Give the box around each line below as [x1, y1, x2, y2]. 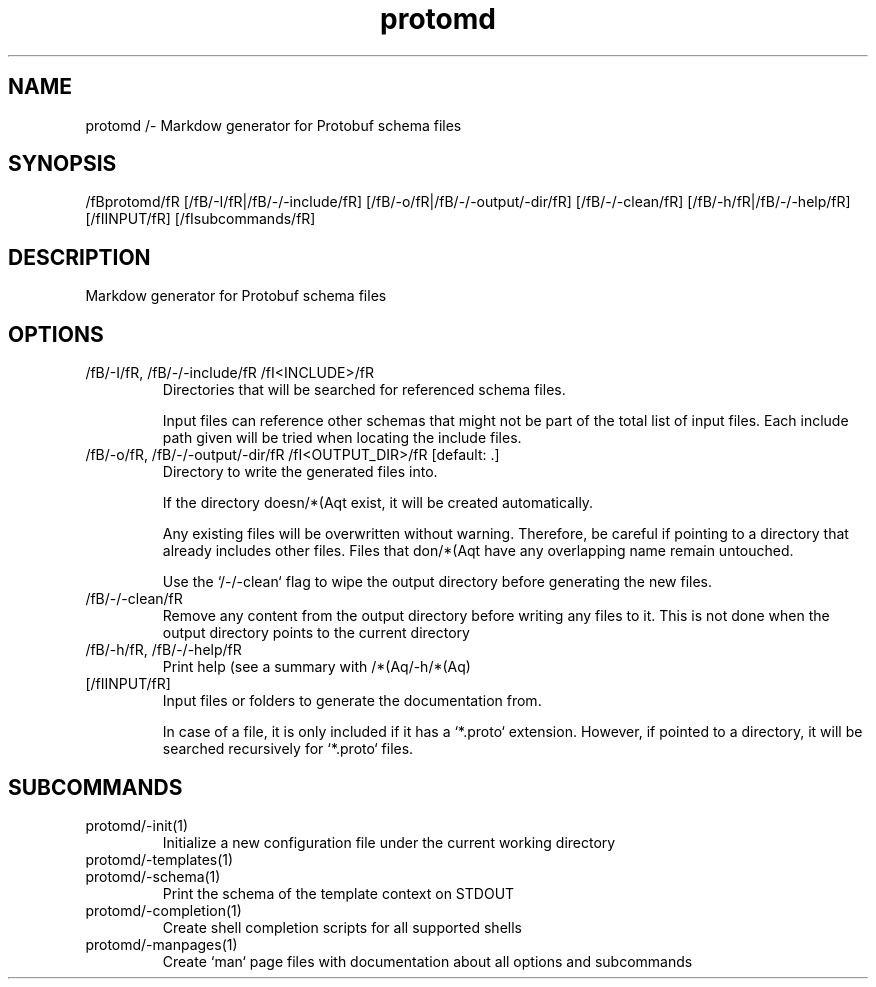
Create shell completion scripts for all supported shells [162, 918, 522, 936]
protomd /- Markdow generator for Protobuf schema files [85, 116, 462, 134]
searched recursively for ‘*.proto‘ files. [162, 740, 414, 758]
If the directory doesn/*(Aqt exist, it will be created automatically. [162, 494, 594, 512]
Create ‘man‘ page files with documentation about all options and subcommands [162, 952, 693, 970]
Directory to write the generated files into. [162, 463, 438, 481]
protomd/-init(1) [85, 816, 189, 834]
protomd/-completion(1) [85, 901, 242, 919]
